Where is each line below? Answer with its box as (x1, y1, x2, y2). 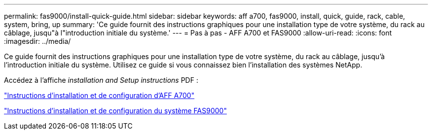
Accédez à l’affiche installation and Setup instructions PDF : (4, 76, 198, 84)
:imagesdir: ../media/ (4, 37, 71, 45)
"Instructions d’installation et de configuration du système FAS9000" (4, 106, 227, 115)
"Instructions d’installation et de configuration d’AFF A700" (4, 91, 195, 100)
